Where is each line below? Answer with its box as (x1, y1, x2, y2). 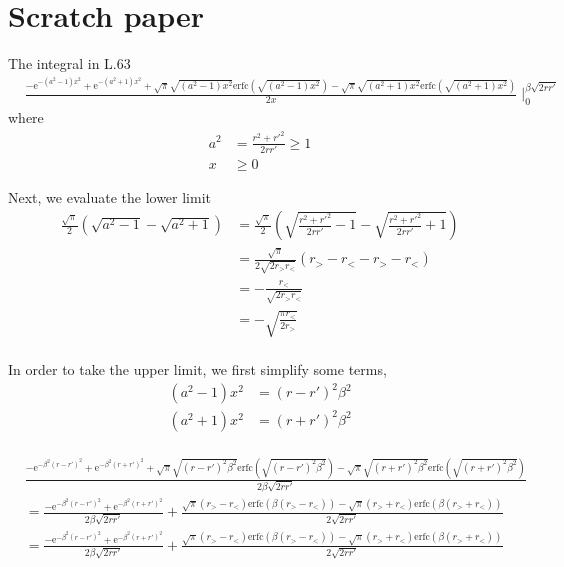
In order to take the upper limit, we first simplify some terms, (8, 359, 387, 379)
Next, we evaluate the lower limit (8, 186, 211, 207)
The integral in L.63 (8, 53, 131, 74)
